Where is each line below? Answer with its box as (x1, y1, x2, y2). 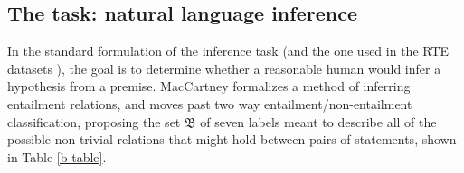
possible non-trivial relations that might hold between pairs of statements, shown (7, 130, 457, 149)
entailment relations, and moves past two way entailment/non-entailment (7, 94, 412, 113)
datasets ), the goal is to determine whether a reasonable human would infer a (7, 59, 441, 77)
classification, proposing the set (7, 112, 181, 131)
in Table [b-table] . (7, 147, 107, 166)
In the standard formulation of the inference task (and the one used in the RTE (7, 41, 450, 60)
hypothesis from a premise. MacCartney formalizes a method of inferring (7, 77, 411, 96)
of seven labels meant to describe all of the (200, 112, 437, 131)
